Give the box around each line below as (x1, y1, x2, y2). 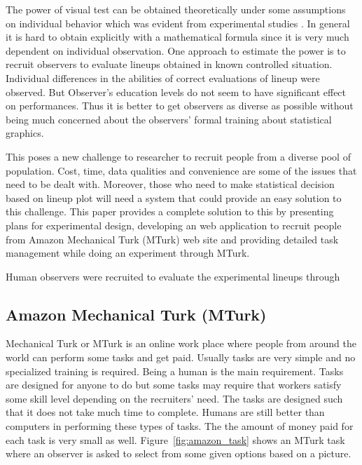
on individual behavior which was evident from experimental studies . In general (6, 15, 350, 30)
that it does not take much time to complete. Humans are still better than (6, 405, 325, 419)
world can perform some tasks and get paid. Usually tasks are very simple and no (6, 350, 356, 365)
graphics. (6, 126, 44, 140)
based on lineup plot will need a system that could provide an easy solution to (6, 190, 342, 205)
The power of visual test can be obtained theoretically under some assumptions (6, 2, 346, 16)
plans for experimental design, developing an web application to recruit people (6, 217, 342, 232)
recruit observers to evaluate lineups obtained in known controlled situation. (6, 57, 333, 72)
